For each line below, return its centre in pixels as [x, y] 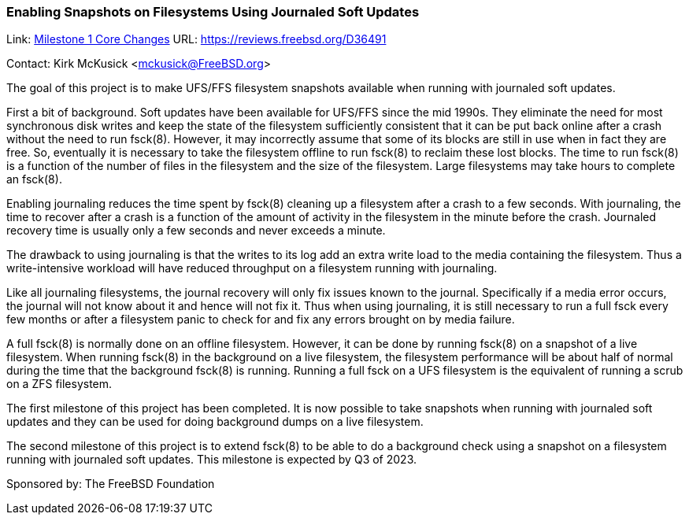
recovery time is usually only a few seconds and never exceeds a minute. [196, 231]
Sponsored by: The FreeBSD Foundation [111, 484]
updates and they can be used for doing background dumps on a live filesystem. [215, 422]
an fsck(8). [34, 179]
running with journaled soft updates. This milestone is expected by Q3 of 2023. [212, 460]
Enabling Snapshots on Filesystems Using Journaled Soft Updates [213, 12]
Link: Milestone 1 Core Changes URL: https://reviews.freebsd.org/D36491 [196, 39]
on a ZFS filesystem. [59, 384]
